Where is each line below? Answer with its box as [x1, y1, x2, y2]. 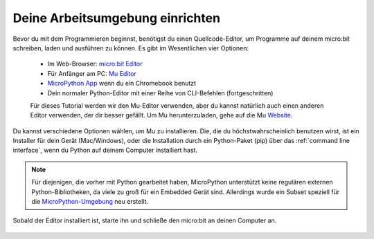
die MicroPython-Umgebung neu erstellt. [31, 198, 149, 206]
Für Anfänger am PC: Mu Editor [47, 69, 136, 77]
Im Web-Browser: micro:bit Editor [47, 59, 143, 68]
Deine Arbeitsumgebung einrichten [12, 10, 221, 26]
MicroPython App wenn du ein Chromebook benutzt [47, 79, 197, 88]
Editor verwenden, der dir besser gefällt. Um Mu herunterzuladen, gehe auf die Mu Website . [30, 111, 293, 119]
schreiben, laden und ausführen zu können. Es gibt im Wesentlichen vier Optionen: [12, 44, 249, 52]
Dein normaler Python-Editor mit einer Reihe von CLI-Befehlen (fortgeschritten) [47, 88, 274, 97]
